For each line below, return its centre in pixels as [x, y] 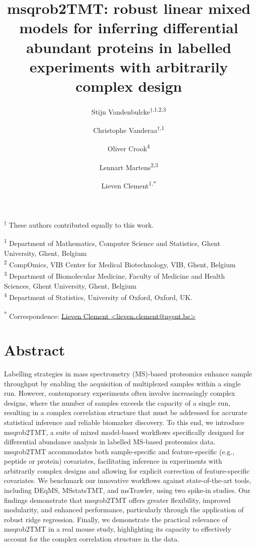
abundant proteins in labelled [129, 47]
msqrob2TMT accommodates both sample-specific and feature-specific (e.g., [119, 451]
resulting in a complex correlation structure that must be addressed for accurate [126, 412]
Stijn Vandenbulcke [121, 111]
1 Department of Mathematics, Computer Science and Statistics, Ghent [112, 243]
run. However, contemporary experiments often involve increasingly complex [120, 393]
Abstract [35, 350]
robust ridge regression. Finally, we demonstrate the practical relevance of [116, 519]
